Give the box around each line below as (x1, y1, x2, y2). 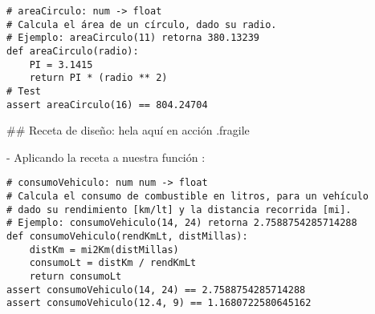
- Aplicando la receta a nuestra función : (6, 148, 206, 165)
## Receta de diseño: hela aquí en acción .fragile (6, 122, 250, 139)
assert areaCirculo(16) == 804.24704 (6, 99, 208, 111)
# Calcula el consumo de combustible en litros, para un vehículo (6, 191, 369, 203)
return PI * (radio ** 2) (29, 72, 168, 84)
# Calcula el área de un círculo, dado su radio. (6, 18, 277, 30)
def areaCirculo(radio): (6, 45, 139, 57)
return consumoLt (29, 271, 122, 283)
